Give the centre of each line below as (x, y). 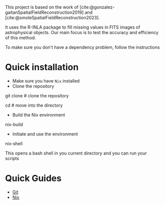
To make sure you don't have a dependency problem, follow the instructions (82, 47)
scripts (12, 158)
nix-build (14, 124)
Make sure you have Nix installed (46, 81)
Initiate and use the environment (45, 134)
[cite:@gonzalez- (97, 7)
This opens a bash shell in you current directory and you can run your (76, 153)
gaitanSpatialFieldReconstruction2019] (44, 12)
